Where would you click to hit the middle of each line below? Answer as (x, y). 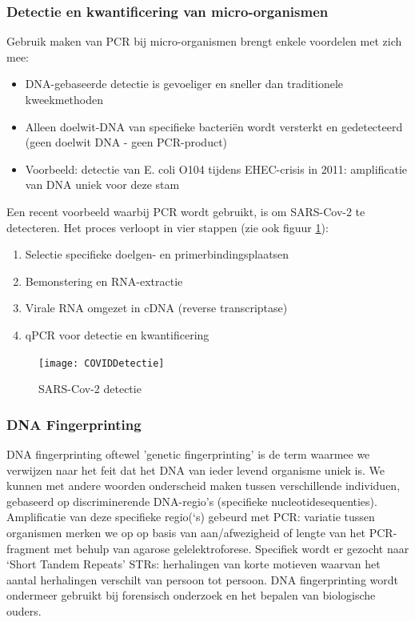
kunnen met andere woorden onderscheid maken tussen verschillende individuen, (204, 486)
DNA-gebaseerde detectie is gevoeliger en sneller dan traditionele (184, 84)
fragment (28, 548)
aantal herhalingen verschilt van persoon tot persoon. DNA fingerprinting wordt (202, 579)
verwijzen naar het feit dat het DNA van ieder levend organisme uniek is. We (196, 470)
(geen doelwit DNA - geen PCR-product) (126, 142)
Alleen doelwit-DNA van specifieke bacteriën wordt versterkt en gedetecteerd (214, 126)
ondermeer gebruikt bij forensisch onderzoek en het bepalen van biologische (191, 595)
